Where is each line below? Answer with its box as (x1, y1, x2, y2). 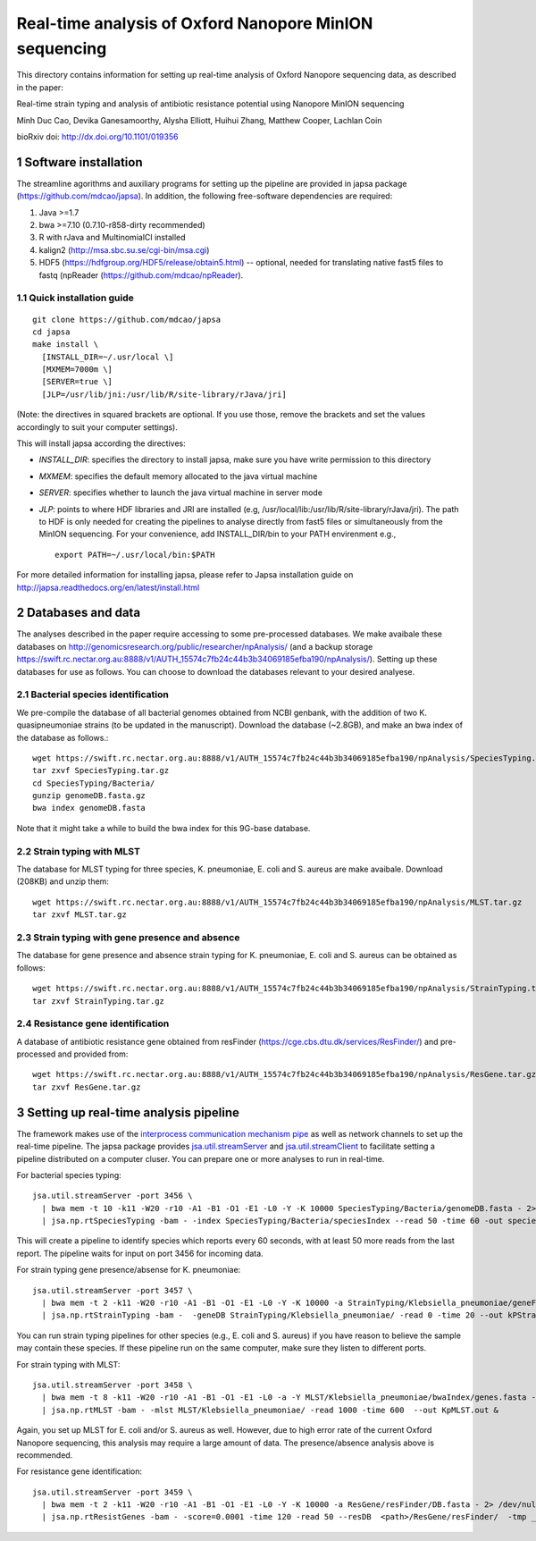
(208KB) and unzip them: (16, 876, 109, 887)
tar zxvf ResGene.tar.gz (32, 1082, 141, 1092)
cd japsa (32, 326, 71, 337)
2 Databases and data (16, 605, 141, 620)
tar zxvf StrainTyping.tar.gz (32, 996, 165, 1006)
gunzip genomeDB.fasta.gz (32, 791, 147, 801)
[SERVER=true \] (41, 376, 113, 387)
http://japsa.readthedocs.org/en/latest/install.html (16, 582, 200, 593)
